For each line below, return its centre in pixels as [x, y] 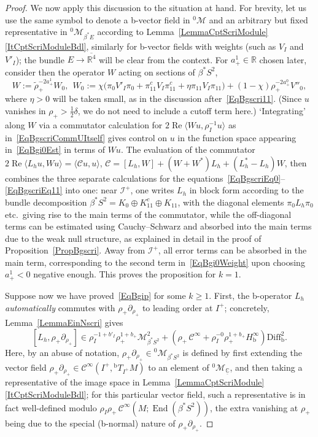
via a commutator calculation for [101, 124]
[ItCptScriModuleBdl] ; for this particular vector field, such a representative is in [155, 394]
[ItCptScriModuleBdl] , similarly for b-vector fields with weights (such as [141, 46]
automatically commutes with [60, 307]
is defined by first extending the [242, 352]
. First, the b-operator [250, 295]
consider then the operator [55, 72]
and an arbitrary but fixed [258, 19]
